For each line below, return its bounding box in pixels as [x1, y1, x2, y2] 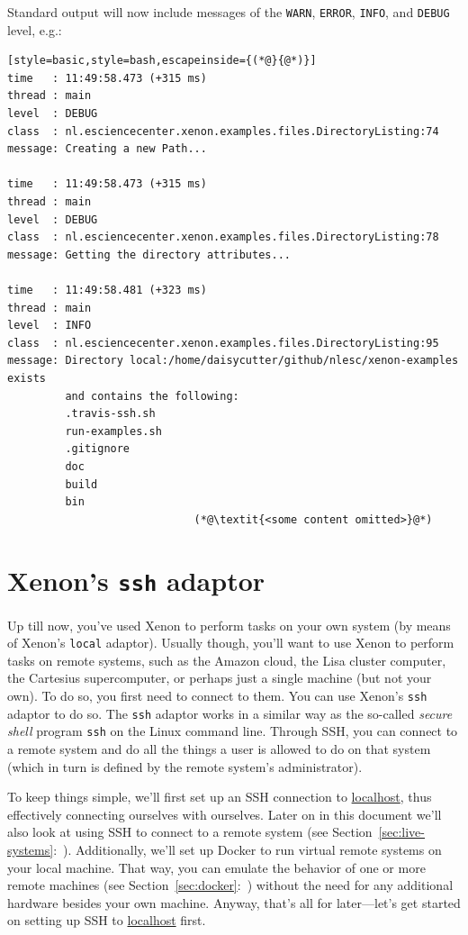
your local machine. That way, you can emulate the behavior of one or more [7, 858, 426, 876]
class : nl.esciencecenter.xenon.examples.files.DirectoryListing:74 [7, 124, 439, 138]
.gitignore [65, 442, 130, 456]
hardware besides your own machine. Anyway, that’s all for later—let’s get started [7, 893, 461, 912]
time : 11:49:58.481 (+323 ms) [7, 283, 207, 296]
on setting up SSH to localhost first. [7, 911, 206, 930]
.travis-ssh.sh [65, 407, 156, 421]
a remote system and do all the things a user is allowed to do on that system [7, 739, 431, 758]
